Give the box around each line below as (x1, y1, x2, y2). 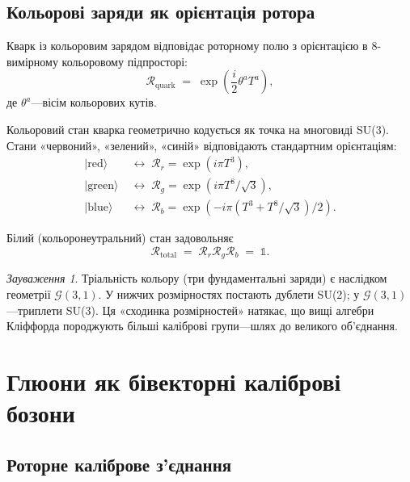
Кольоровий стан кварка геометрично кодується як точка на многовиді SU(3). (6, 120, 389, 137)
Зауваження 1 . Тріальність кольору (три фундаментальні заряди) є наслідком (6, 270, 387, 287)
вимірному (6, 52, 58, 69)
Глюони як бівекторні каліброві (6, 364, 341, 397)
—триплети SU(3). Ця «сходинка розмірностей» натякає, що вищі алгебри (6, 301, 374, 318)
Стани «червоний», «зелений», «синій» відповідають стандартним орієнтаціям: (6, 136, 397, 153)
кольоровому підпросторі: (61, 52, 188, 69)
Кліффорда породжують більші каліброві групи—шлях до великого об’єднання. (6, 317, 398, 334)
